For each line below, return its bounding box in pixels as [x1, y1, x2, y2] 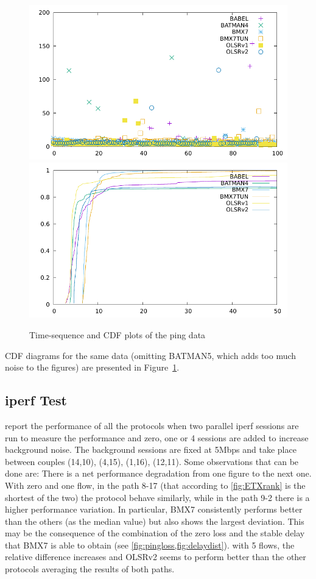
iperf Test [5, 391, 67, 410]
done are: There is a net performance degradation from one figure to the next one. [5, 467, 312, 480]
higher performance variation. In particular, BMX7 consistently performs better [5, 503, 303, 516]
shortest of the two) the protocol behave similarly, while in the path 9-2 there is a [5, 491, 310, 503]
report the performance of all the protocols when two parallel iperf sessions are [5, 419, 299, 432]
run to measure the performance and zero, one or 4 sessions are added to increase [5, 431, 309, 444]
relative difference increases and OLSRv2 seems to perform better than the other [5, 550, 306, 563]
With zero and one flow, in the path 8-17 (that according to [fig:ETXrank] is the [5, 478, 306, 491]
